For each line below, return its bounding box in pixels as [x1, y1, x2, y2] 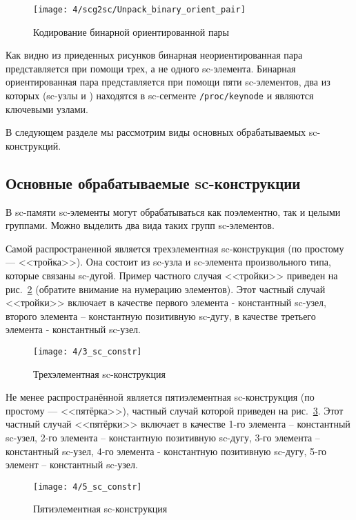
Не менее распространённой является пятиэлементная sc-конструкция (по [6, 390, 315, 404]
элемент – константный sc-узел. [6, 457, 138, 472]
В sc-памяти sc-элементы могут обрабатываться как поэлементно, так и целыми [6, 204, 341, 219]
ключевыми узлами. [6, 101, 88, 116]
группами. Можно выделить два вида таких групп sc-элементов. [6, 218, 275, 232]
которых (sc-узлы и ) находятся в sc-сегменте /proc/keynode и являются [6, 88, 314, 103]
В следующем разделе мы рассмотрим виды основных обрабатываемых [6, 125, 306, 139]
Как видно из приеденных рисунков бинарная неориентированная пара [6, 48, 303, 62]
